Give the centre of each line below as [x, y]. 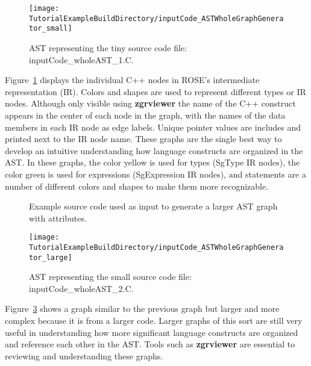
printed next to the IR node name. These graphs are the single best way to [143, 139]
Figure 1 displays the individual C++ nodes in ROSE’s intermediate [132, 80]
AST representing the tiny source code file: [108, 47]
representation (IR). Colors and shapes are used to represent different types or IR [155, 91]
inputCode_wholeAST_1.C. [81, 59]
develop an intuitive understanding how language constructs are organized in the [154, 150]
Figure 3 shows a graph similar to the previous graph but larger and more [142, 309]
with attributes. [58, 218]
